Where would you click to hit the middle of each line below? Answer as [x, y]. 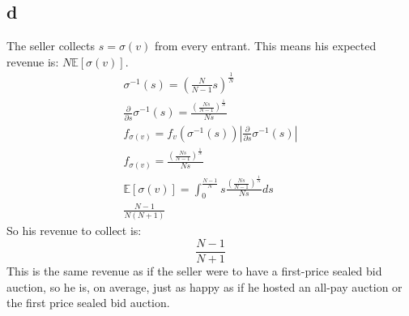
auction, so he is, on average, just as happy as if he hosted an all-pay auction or [204, 286]
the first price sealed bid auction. [88, 303]
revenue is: [33, 61]
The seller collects [51, 46]
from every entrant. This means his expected [265, 46]
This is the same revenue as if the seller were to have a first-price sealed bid [194, 270]
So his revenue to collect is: [74, 231]
